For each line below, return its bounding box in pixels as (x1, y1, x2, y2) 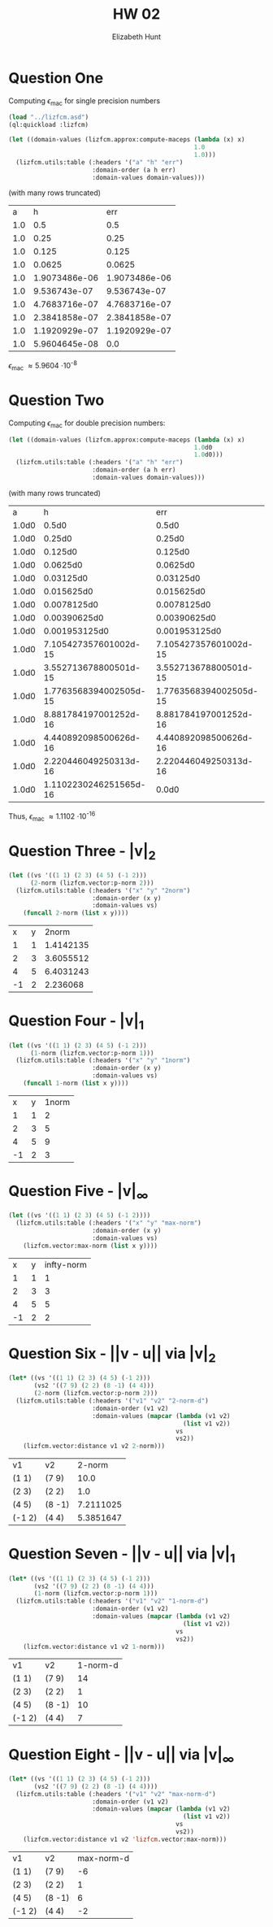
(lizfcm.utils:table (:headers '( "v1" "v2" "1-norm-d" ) (15, 1597, 209, 1606)
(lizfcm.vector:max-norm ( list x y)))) (23, 1242, 158, 1250)
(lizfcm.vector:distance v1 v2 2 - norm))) (23, 1442, 165, 1451)
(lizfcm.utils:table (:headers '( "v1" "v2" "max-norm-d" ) (15, 1790, 217, 1798)
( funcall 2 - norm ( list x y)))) (23, 909, 129, 917)
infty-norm (44, 1259, 88, 1270)
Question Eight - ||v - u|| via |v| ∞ (8, 1745, 235, 1767)
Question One (8, 68, 104, 87)
